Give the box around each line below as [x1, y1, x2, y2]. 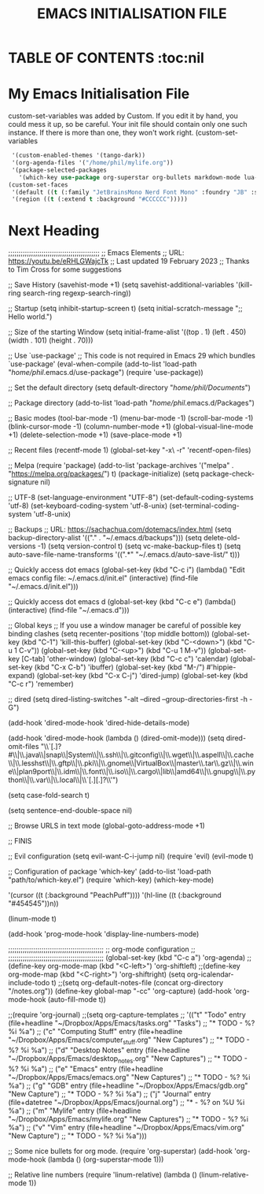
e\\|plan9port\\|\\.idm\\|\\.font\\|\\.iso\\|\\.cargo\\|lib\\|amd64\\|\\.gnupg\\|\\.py [8, 767, 256, 777]
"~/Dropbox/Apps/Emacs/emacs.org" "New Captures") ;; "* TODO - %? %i [8, 1072, 251, 1081]
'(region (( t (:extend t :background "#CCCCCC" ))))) [11, 195, 189, 203]
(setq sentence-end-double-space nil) [8, 806, 133, 815]
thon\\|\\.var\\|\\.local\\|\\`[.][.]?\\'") [8, 775, 119, 784]
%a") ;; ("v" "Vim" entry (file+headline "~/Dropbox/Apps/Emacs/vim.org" [8, 1122, 245, 1132]
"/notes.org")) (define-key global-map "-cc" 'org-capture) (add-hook [8, 986, 233, 996]
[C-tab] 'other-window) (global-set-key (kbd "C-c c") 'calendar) [21, 654, 229, 664]
